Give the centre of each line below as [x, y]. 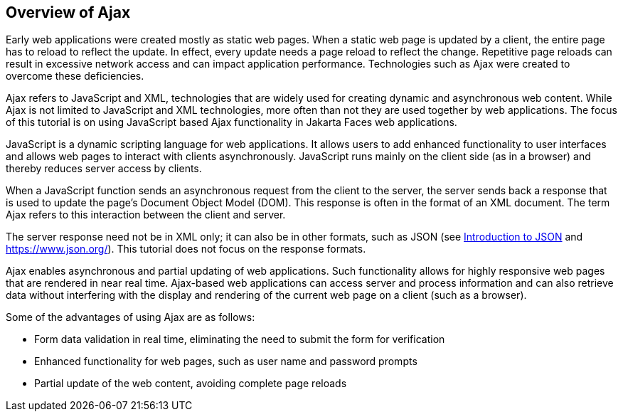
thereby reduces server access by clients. [104, 169]
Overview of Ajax [68, 12]
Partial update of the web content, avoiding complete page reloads [191, 384]
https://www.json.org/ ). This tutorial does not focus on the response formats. [186, 249]
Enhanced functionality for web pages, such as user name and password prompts [226, 361]
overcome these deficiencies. [75, 76]
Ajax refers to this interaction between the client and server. [146, 215]
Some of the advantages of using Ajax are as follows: [131, 317]
